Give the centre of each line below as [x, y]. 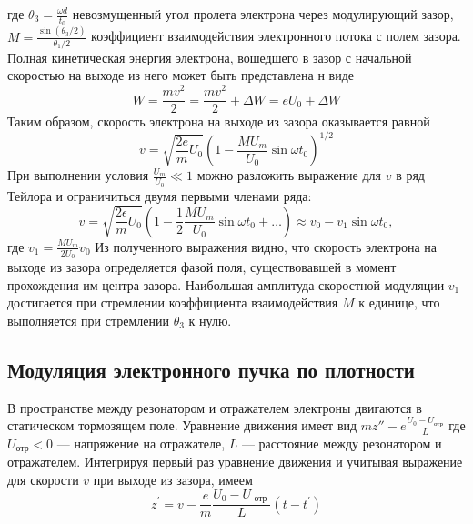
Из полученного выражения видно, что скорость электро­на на [266, 246]
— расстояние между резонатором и [342, 443]
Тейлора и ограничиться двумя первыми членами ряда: [160, 195]
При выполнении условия [78, 175]
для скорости [43, 480]
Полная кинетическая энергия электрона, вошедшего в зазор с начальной [210, 57]
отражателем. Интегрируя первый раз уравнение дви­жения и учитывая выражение [235, 462]
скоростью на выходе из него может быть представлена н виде [181, 75]
